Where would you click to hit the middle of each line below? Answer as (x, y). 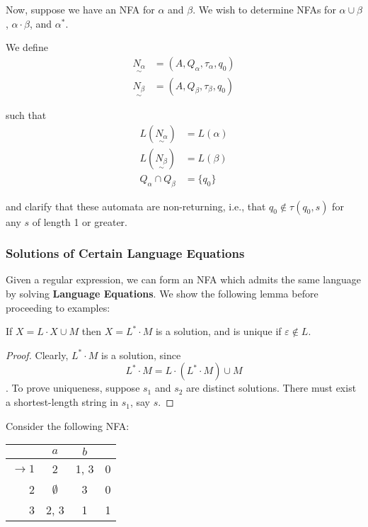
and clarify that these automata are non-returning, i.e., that (136, 206)
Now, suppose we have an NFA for (80, 9)
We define (27, 47)
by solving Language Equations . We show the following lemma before (162, 294)
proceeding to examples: (58, 307)
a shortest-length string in (62, 402)
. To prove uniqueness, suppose (73, 388)
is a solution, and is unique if (218, 331)
